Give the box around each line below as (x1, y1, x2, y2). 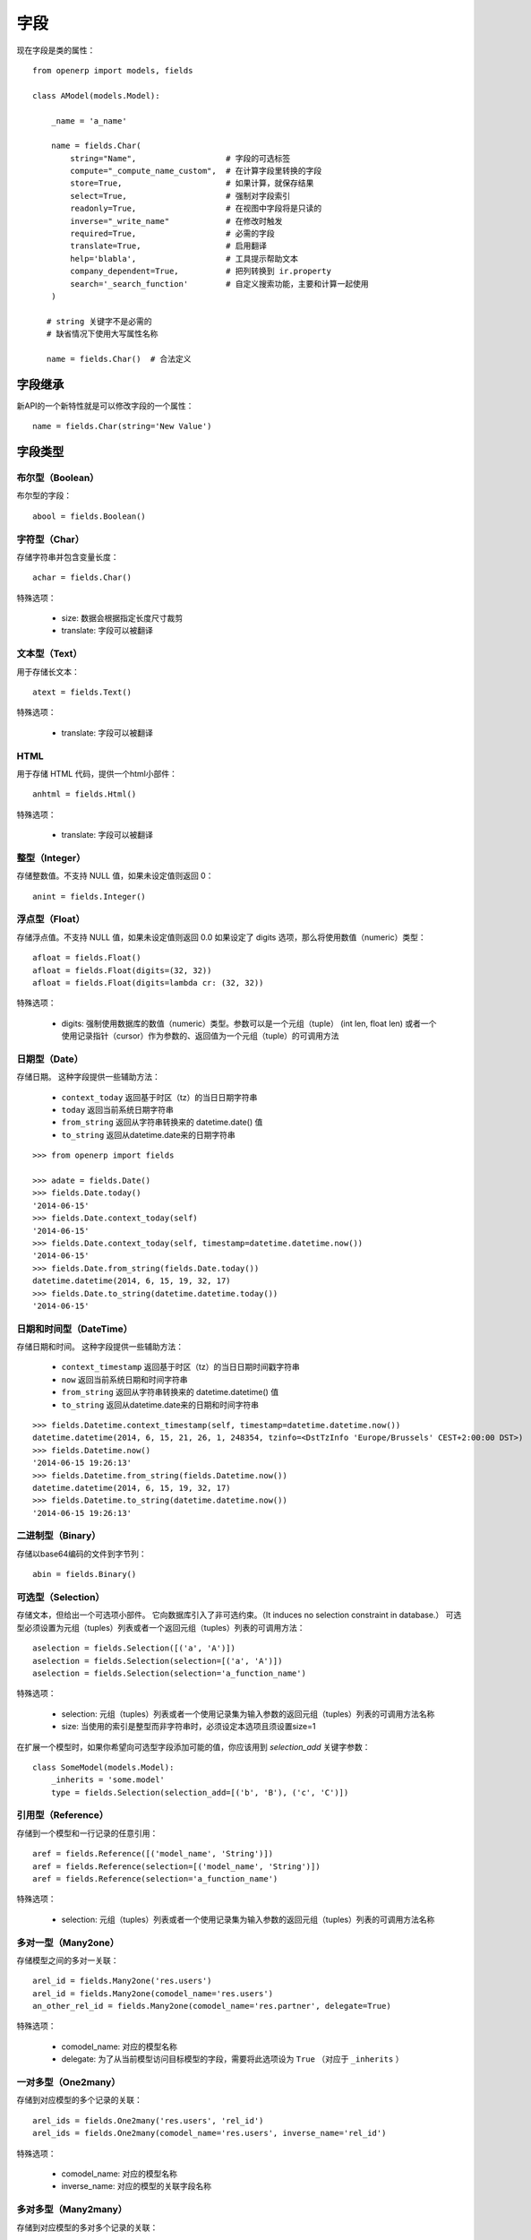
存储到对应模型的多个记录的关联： (16, 2095, 142, 2106)
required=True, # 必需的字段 (70, 228, 275, 239)
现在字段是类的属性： (16, 45, 96, 56)
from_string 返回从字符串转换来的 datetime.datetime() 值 (61, 1387, 279, 1398)
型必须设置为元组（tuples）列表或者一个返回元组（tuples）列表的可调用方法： (16, 1622, 305, 1633)
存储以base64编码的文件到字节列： (16, 1548, 147, 1559)
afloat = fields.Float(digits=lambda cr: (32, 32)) (32, 978, 264, 987)
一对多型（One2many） (16, 2076, 121, 2089)
